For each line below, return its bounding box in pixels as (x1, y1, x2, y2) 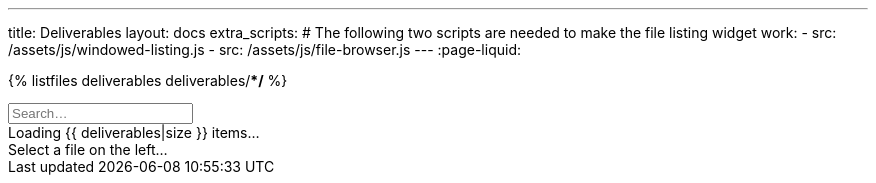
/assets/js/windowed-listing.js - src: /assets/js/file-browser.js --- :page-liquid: (8, 41, 521, 58)
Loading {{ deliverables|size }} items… (8, 124, 260, 141)
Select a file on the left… (8, 141, 168, 158)
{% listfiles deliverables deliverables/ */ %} (8, 72, 288, 89)
